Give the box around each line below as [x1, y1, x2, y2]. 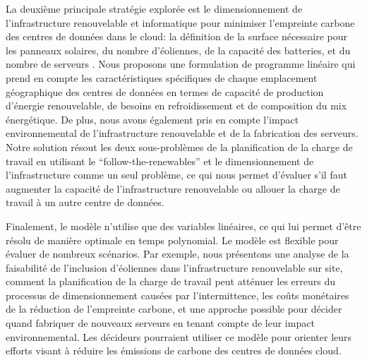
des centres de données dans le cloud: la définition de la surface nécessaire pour [6, 29, 348, 44]
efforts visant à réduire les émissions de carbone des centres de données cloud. [6, 343, 342, 358]
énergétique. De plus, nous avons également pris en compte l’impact [6, 112, 299, 126]
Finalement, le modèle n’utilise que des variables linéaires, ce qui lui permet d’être [6, 218, 361, 233]
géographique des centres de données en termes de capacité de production [6, 84, 324, 99]
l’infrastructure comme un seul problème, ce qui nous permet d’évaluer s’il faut [6, 167, 347, 182]
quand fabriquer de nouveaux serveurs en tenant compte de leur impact [6, 316, 315, 330]
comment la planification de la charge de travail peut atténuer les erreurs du [6, 274, 336, 289]
